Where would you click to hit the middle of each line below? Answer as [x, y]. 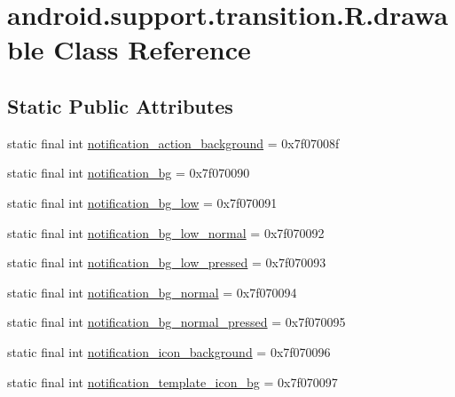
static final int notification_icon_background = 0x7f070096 [169, 351]
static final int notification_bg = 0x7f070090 [129, 173]
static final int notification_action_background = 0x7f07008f [173, 143]
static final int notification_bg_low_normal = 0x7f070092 [166, 232]
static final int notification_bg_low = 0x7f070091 [142, 202]
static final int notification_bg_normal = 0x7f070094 [152, 292]
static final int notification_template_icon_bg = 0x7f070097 [173, 381]
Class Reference [152, 49]
